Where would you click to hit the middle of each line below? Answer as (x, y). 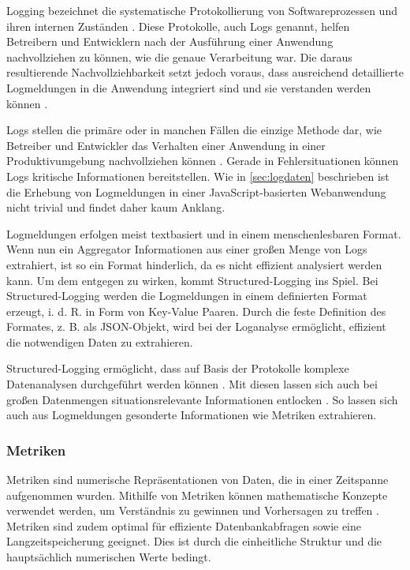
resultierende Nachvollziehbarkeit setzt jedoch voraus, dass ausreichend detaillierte (205, 72)
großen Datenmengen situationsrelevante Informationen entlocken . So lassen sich (202, 399)
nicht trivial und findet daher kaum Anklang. (116, 207)
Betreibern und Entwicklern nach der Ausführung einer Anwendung (170, 41)
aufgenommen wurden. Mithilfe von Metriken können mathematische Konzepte (197, 495)
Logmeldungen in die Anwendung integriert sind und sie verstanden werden (189, 87)
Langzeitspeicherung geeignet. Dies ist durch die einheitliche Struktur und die (194, 541)
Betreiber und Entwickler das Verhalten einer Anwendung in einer (166, 145)
